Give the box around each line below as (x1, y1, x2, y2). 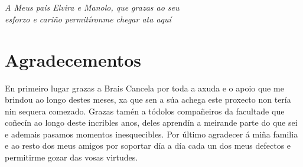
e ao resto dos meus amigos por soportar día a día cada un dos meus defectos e (5, 139, 291, 152)
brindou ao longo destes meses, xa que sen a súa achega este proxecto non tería (5, 93, 291, 106)
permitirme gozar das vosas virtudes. (5, 151, 138, 163)
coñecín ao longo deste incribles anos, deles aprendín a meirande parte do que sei (5, 116, 298, 129)
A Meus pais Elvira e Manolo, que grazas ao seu (5, 1, 180, 14)
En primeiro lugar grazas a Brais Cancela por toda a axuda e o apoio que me (5, 81, 284, 94)
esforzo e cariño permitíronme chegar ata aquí (5, 12, 171, 25)
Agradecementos (5, 47, 141, 71)
